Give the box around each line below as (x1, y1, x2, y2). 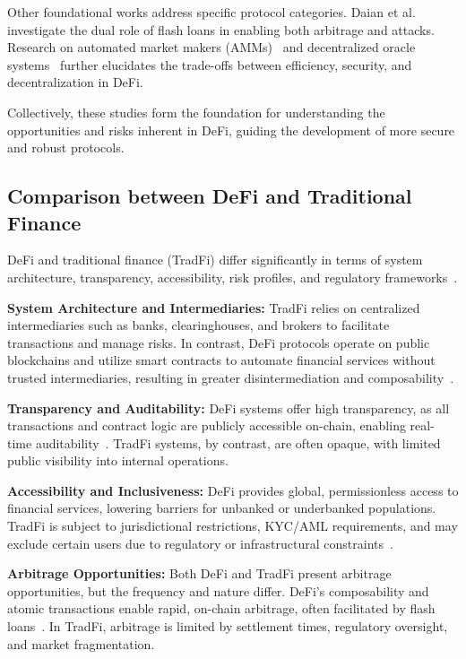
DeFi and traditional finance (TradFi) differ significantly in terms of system (7, 250, 423, 269)
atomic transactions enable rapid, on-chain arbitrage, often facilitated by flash (7, 599, 436, 618)
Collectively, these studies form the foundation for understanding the (7, 102, 385, 121)
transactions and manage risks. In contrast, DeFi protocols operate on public (7, 333, 430, 351)
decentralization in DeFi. (7, 73, 143, 91)
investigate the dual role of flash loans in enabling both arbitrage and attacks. (7, 20, 435, 39)
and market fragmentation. (7, 634, 155, 653)
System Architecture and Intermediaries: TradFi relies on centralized (7, 298, 420, 316)
